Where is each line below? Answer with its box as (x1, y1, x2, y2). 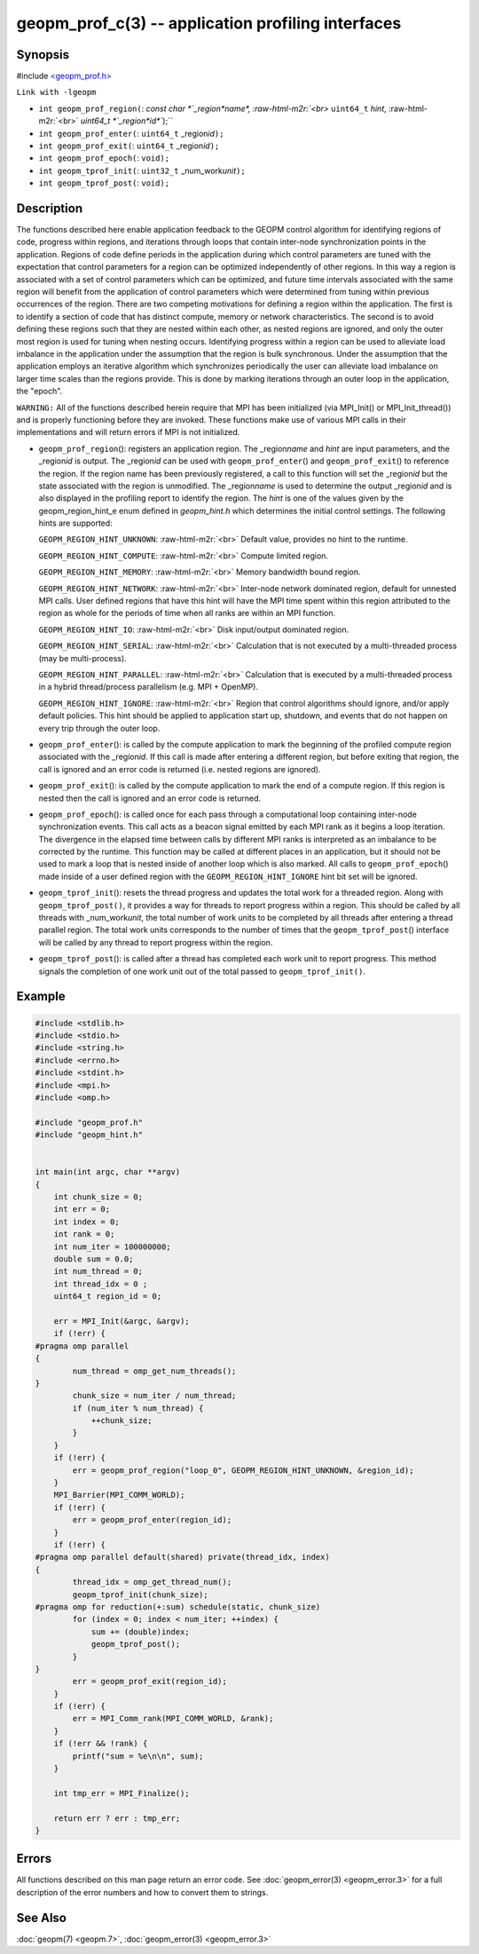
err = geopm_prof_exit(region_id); (72, 1676, 228, 1687)
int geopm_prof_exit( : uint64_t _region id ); (38, 140, 220, 151)
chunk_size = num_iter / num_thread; (72, 1390, 237, 1401)
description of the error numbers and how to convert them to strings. (16, 1887, 269, 1897)
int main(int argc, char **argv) (35, 1167, 181, 1177)
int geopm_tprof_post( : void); (38, 178, 170, 188)
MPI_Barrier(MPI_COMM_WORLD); (53, 1490, 185, 1500)
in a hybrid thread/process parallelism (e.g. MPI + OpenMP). (38, 682, 259, 692)
